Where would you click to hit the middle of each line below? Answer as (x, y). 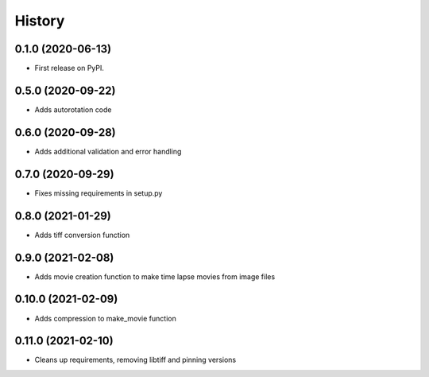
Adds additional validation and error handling (108, 151)
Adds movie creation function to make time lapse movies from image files (155, 276)
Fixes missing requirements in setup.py (99, 193)
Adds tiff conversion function (82, 235)
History (40, 21)
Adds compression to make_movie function (105, 318)
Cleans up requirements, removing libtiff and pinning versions (135, 360)
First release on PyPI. (70, 68)
